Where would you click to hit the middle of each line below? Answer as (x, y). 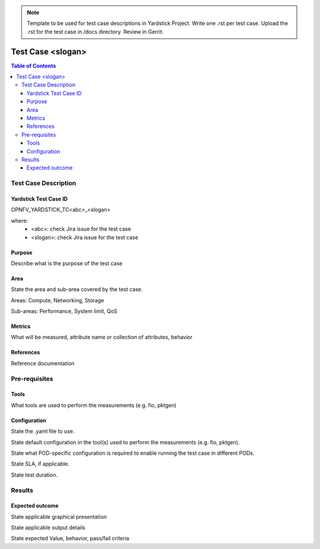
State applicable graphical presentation (59, 516)
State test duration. (34, 475)
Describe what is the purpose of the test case (67, 263)
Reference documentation (43, 363)
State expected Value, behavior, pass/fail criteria (70, 538)
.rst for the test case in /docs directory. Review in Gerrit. (95, 31)
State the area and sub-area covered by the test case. (77, 289)
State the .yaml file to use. (43, 431)
